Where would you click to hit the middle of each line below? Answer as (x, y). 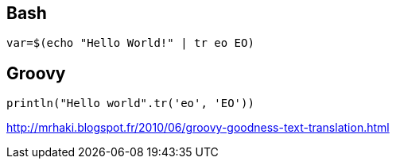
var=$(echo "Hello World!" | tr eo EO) (130, 43)
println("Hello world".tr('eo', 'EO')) (130, 104)
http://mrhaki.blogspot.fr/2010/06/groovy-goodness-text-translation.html (198, 128)
